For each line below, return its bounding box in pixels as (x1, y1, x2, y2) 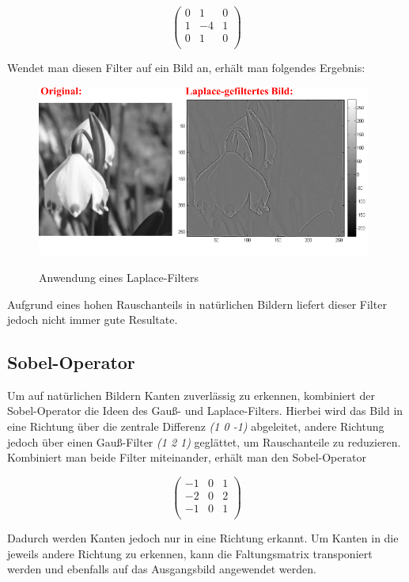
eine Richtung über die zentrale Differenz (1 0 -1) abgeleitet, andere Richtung (7, 418, 384, 435)
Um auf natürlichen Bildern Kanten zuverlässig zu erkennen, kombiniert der (7, 386, 375, 403)
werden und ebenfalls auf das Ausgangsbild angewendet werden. (7, 561, 316, 577)
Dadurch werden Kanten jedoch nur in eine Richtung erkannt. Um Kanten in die (7, 530, 399, 546)
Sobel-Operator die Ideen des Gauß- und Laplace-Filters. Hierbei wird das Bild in (7, 402, 403, 419)
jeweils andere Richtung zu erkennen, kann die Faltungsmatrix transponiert (7, 545, 373, 561)
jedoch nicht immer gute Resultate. (7, 311, 178, 328)
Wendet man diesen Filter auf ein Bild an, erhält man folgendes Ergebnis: (7, 59, 365, 76)
